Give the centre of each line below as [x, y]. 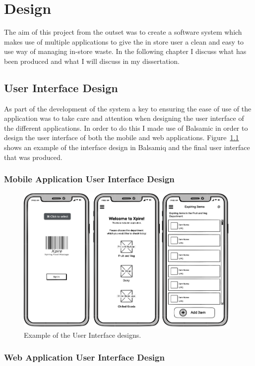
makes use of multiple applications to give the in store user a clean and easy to [124, 41]
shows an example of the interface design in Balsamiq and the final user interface [127, 147]
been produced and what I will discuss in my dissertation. [92, 61]
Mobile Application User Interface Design [89, 179]
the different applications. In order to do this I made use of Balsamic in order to [126, 128]
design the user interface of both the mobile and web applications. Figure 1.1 [122, 137]
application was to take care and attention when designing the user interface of [124, 118]
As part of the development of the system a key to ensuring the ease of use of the [128, 108]
